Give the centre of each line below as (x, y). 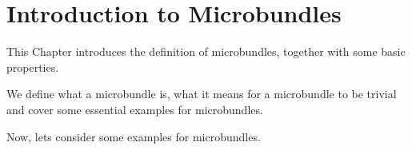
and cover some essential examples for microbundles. (135, 109)
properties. (33, 67)
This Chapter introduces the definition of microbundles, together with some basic (206, 51)
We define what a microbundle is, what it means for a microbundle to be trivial (202, 94)
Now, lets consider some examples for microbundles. (134, 136)
